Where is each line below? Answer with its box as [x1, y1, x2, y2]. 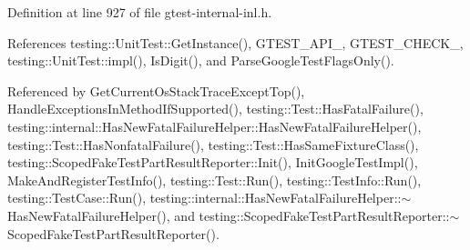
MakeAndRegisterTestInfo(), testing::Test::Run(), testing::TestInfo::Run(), [7, 170, 422, 189]
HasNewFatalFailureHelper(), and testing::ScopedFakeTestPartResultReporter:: [7, 205, 450, 225]
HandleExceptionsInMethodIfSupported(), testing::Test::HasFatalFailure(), [7, 99, 424, 118]
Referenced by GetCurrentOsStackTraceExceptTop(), [7, 81, 305, 100]
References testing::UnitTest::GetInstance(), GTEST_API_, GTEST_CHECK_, [7, 33, 464, 52]
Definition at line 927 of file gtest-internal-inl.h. [7, 3, 272, 21]
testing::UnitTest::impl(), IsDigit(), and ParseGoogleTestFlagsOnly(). [7, 51, 394, 70]
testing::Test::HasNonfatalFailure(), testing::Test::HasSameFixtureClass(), [7, 135, 419, 154]
